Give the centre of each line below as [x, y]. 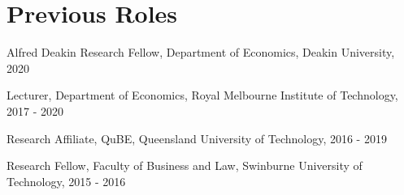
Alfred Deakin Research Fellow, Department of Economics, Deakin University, [201, 52]
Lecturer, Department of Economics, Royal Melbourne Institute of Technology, [202, 95]
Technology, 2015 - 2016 [66, 181]
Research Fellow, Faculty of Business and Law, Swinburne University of [185, 165]
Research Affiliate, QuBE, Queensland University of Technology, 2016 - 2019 [197, 138]
